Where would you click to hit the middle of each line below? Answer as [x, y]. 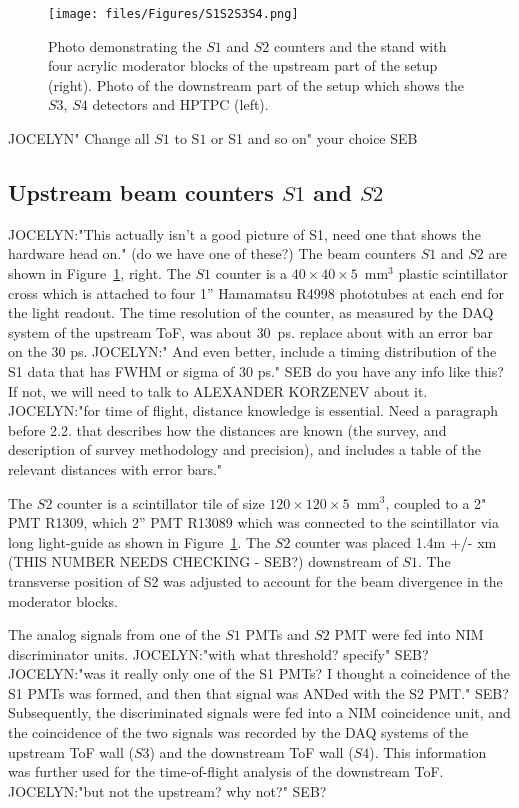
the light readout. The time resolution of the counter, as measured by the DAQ [251, 312]
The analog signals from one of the [114, 634]
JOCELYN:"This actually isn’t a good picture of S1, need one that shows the [244, 233]
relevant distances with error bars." [115, 468]
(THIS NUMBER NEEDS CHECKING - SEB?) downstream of [203, 561]
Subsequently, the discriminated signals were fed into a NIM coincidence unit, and [259, 712]
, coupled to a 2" [436, 502]
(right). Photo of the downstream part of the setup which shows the [256, 84]
